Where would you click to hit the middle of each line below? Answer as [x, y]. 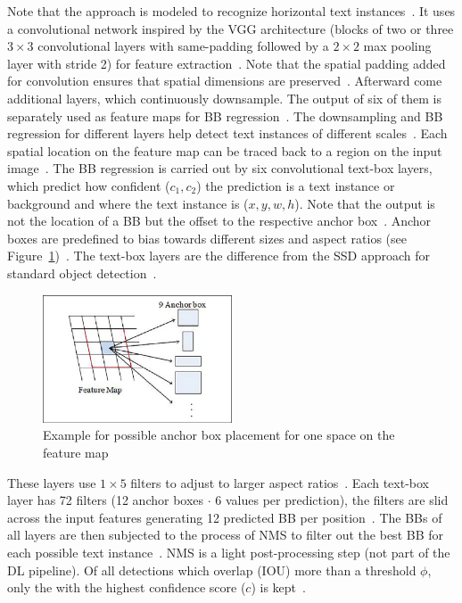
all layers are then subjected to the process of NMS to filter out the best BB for [226, 535]
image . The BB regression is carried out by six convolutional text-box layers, [220, 168]
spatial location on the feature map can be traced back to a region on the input [225, 150]
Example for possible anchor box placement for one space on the [219, 435]
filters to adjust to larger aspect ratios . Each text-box [280, 482]
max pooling [397, 46]
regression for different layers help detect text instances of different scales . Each [227, 133]
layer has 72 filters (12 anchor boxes [106, 500]
